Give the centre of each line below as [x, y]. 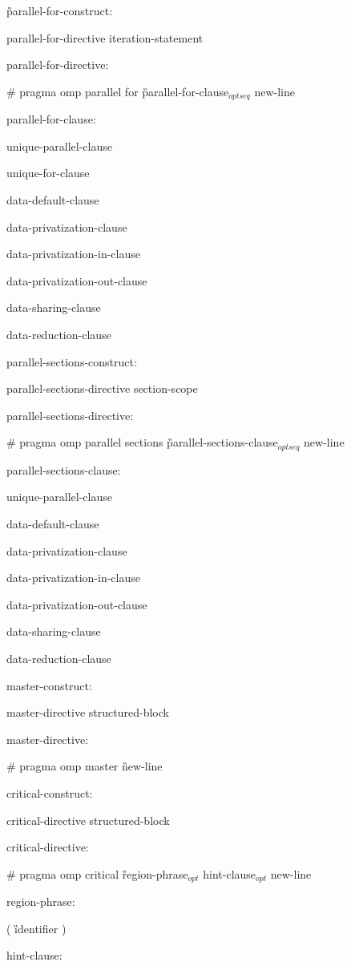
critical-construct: [50, 792]
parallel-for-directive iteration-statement [105, 37]
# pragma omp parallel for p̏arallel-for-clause [118, 91]
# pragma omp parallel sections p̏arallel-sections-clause [142, 442]
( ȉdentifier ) [36, 928]
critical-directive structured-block [88, 820]
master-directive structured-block [88, 712]
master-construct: [49, 685]
